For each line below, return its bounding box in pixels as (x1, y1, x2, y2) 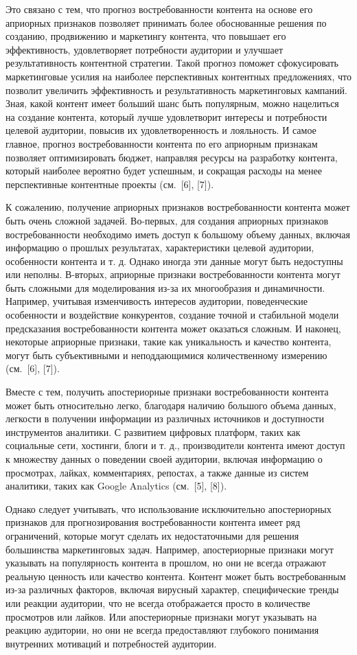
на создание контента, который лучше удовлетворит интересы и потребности (5, 109, 327, 124)
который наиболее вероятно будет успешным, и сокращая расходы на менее (5, 163, 322, 178)
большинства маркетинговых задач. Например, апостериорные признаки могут (5, 542, 334, 556)
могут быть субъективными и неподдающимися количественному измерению (5, 347, 327, 362)
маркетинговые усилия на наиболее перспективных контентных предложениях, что (5, 69, 352, 83)
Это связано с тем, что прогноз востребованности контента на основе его (5, 2, 313, 16)
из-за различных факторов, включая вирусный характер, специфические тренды (5, 582, 339, 597)
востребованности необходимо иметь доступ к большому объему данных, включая (5, 227, 351, 241)
